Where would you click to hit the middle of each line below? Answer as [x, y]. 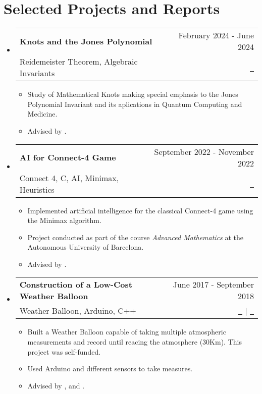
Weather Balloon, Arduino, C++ [78, 311]
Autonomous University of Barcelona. [86, 247]
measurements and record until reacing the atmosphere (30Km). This [135, 342]
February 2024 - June [216, 35]
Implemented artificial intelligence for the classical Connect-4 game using [140, 210]
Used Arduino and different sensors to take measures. [110, 369]
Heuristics [37, 189]
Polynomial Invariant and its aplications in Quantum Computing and [135, 104]
